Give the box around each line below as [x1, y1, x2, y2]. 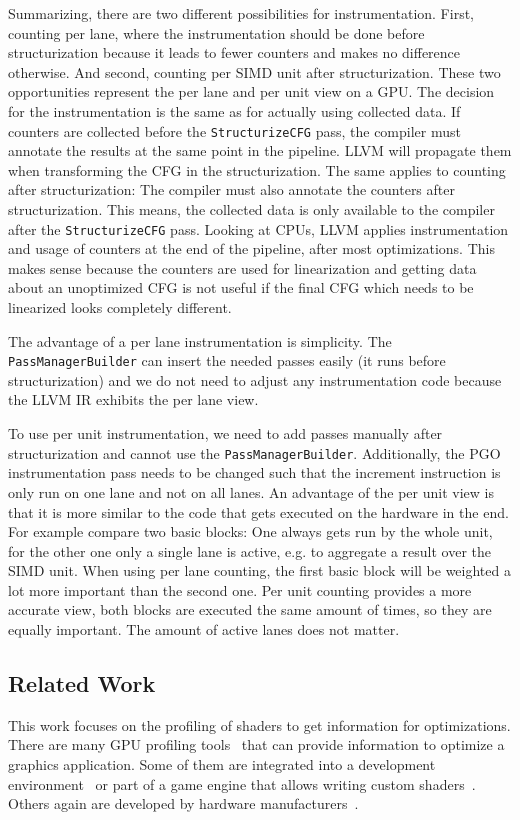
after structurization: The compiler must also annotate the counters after [8, 179, 455, 200]
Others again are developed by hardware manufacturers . [8, 793, 359, 814]
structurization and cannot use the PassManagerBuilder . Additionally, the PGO [8, 442, 501, 463]
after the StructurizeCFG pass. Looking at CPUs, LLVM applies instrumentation [8, 218, 509, 239]
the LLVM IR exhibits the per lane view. [8, 389, 259, 410]
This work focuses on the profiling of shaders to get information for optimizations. [8, 714, 511, 735]
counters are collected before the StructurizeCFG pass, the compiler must [8, 120, 461, 141]
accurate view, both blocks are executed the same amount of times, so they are [8, 599, 492, 620]
